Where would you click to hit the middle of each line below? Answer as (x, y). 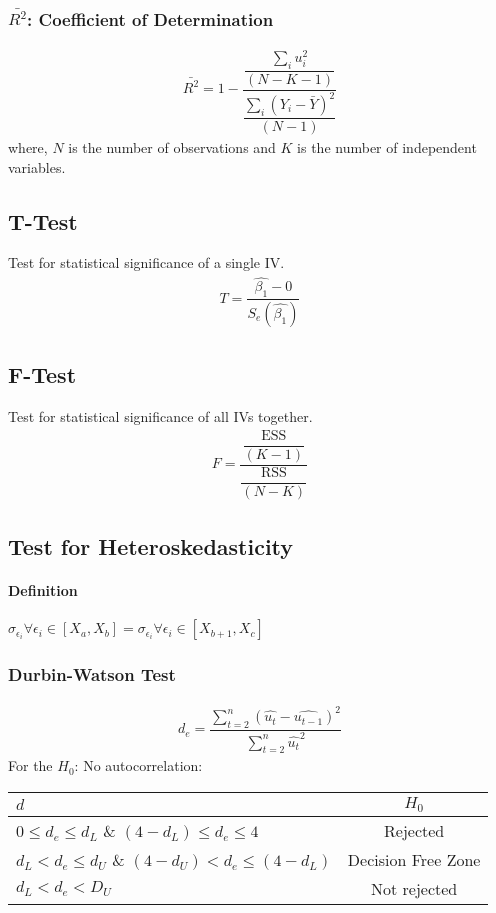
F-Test (42, 374)
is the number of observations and (172, 147)
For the (30, 765)
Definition (43, 590)
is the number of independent (387, 147)
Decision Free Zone (414, 859)
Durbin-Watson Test (92, 674)
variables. (37, 166)
